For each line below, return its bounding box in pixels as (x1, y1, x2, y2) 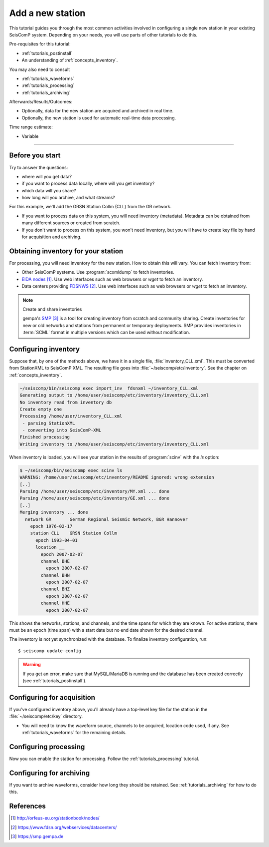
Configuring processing (9, 742, 85, 751)
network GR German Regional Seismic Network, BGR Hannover (25, 516, 188, 522)
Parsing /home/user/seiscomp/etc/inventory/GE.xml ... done (19, 495, 170, 501)
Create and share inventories (22, 306, 82, 312)
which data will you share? (21, 187, 76, 193)
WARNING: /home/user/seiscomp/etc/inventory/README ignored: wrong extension (19, 474, 214, 480)
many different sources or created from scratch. (21, 220, 121, 226)
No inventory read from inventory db (19, 400, 112, 405)
